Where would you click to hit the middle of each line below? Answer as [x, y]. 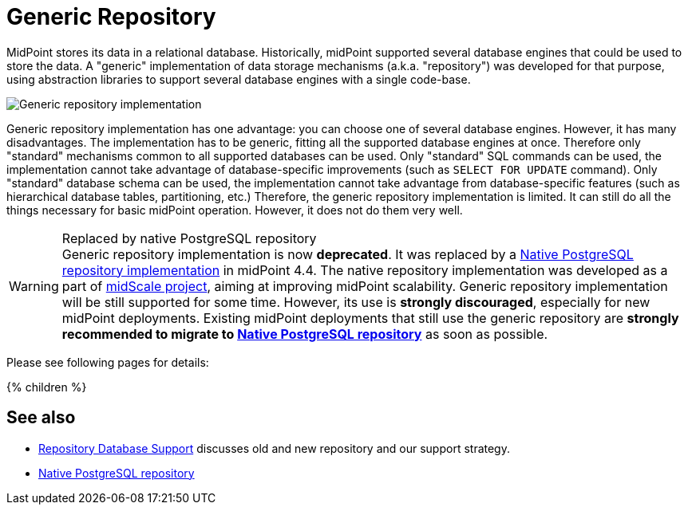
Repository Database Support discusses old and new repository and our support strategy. [274, 448]
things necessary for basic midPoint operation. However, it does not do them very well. [235, 210]
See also [41, 418]
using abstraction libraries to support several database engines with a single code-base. [239, 79]
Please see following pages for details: [108, 362]
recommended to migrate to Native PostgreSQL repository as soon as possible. [305, 334]
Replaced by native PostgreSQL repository [189, 238]
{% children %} [47, 387]
